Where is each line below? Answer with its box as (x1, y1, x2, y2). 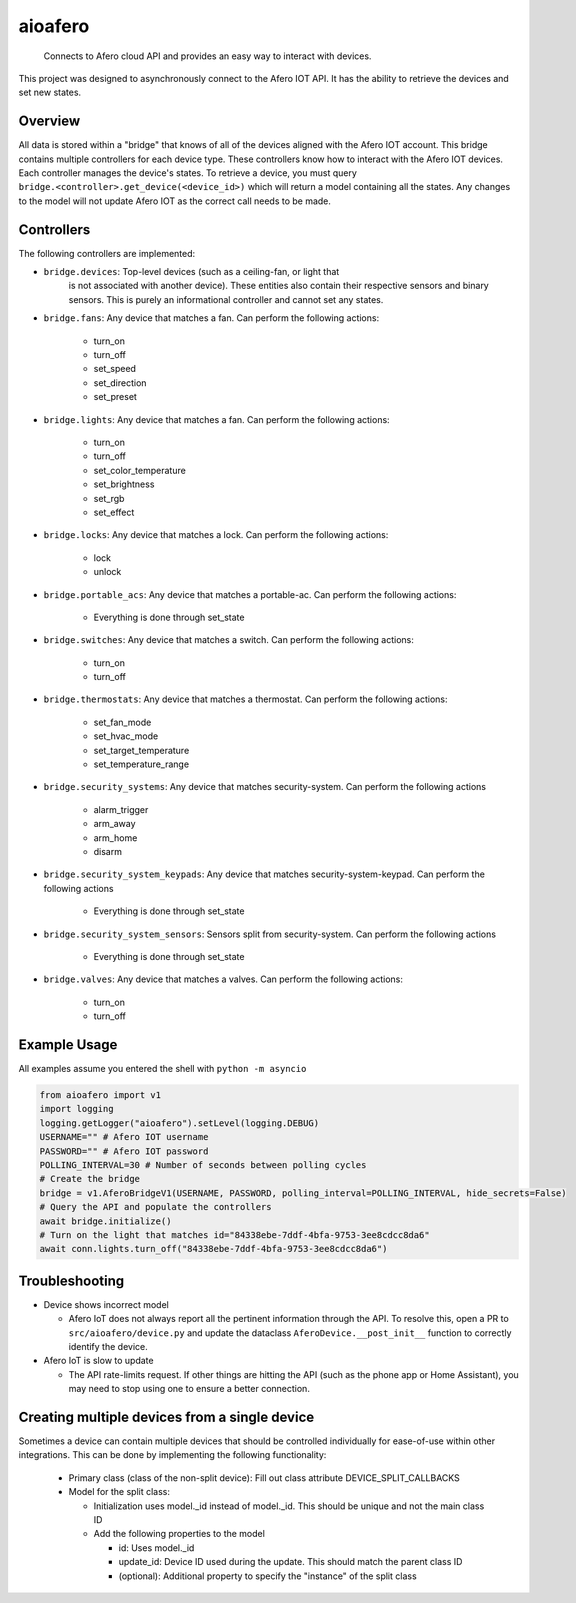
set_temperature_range (93, 758, 190, 770)
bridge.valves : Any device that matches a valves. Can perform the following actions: (43, 973, 404, 985)
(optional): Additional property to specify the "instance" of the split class (118, 1570, 417, 1582)
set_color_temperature (93, 464, 187, 476)
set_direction (93, 376, 147, 389)
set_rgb (93, 492, 125, 504)
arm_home (93, 831, 138, 844)
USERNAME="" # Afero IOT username (39, 1131, 209, 1143)
